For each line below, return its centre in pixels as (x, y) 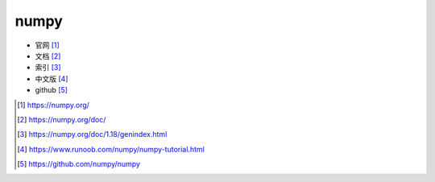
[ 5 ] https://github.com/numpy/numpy (79, 164)
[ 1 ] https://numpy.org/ (54, 105)
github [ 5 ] (52, 90)
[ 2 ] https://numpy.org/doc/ (62, 119)
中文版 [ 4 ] (52, 79)
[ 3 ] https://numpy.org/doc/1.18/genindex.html (92, 134)
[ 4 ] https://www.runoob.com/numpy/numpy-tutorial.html (111, 149)
